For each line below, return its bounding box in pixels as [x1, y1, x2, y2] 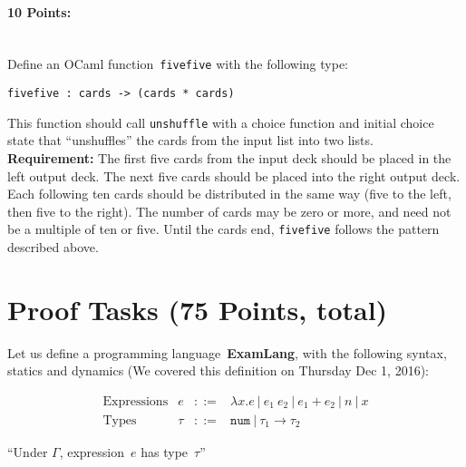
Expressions [102, 394, 169, 408]
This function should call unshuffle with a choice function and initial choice [7, 112, 434, 131]
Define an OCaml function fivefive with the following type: [7, 54, 349, 73]
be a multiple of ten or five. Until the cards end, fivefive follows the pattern [7, 219, 440, 238]
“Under [7, 442, 48, 461]
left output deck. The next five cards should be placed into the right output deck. [7, 166, 461, 185]
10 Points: [7, 2, 72, 21]
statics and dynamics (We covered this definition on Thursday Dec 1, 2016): [7, 361, 429, 380]
